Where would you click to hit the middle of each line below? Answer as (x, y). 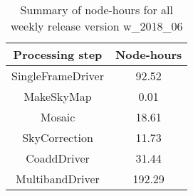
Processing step (58, 54)
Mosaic (58, 117)
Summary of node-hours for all (96, 10)
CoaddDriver (58, 158)
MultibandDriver (58, 179)
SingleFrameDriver (58, 76)
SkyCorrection (58, 137)
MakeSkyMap (58, 96)
